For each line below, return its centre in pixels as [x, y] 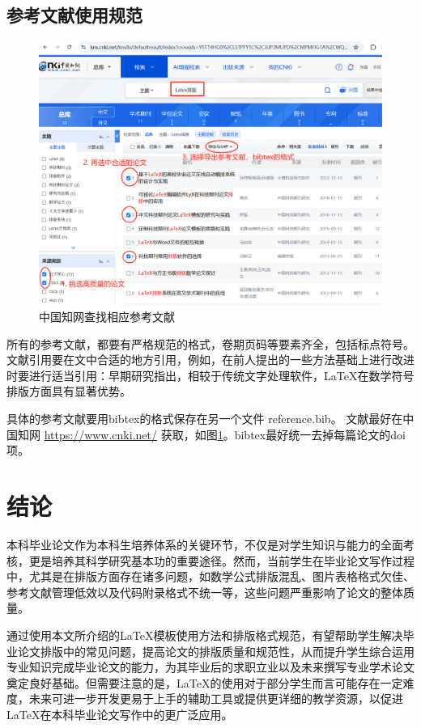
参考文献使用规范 [74, 15]
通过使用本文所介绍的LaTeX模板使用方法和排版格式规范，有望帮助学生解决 [205, 635]
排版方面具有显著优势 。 [69, 391]
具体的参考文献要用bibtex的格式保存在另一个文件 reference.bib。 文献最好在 [205, 419]
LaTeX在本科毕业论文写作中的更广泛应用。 [120, 714]
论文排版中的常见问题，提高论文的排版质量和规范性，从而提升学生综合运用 [216, 651]
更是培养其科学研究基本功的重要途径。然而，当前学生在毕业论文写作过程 [221, 560]
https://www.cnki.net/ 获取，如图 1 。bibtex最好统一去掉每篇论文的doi [225, 434]
